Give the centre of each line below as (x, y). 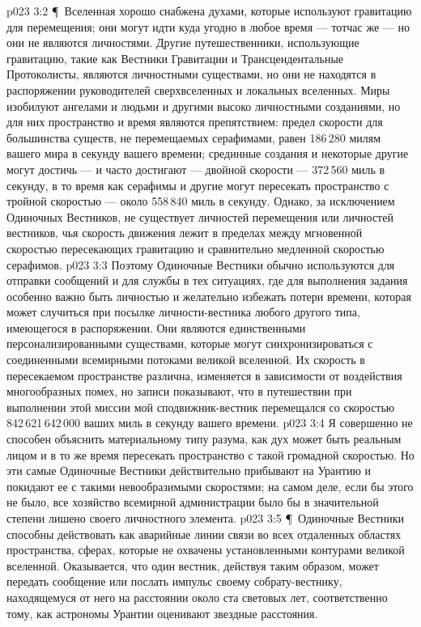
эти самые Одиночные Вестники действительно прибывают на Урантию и (189, 470)
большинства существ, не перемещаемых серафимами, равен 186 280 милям (194, 137)
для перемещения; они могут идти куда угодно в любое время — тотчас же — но (208, 26)
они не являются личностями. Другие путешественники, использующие (183, 42)
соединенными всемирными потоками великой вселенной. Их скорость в (186, 360)
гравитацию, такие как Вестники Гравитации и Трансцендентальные (175, 58)
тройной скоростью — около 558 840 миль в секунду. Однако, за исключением (201, 201)
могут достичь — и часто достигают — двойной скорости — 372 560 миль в (196, 169)
